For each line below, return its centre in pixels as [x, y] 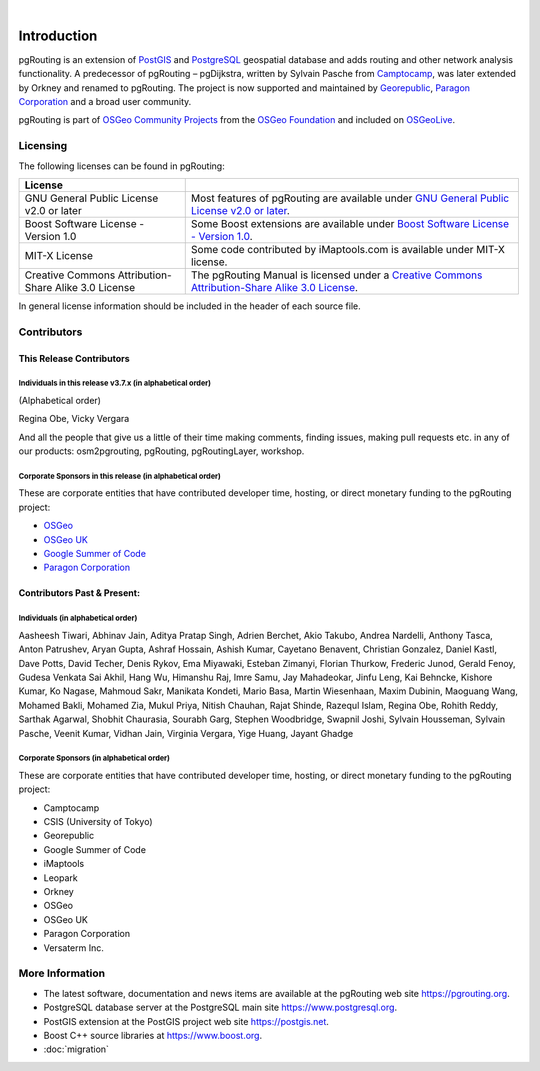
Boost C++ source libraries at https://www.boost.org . [153, 1035]
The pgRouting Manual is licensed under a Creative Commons [336, 275]
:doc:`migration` [76, 1049]
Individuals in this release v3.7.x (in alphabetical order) [115, 383]
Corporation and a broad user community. [105, 102]
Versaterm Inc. [73, 947]
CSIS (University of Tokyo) [98, 822]
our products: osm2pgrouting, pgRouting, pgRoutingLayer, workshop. [161, 451]
